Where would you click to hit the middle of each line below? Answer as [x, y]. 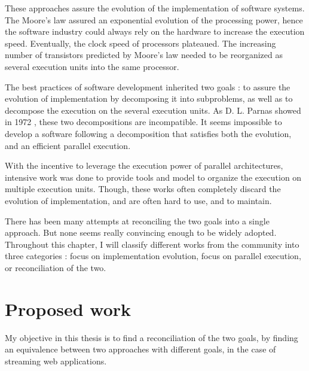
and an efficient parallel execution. [68, 145]
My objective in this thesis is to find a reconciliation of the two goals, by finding [152, 337]
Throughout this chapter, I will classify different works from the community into [152, 244]
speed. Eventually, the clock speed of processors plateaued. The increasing [140, 43]
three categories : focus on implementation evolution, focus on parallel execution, [153, 256]
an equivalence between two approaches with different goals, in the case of [140, 349]
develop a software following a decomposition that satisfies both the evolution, [148, 133]
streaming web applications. [56, 361]
